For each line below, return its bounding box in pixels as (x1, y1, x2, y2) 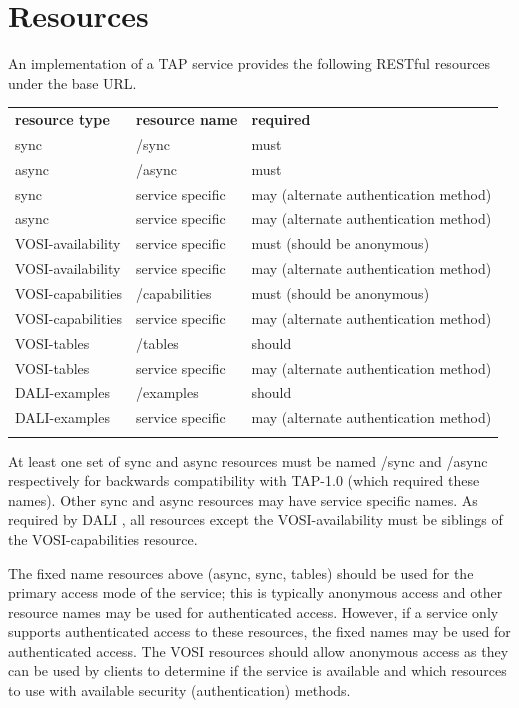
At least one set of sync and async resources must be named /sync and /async (8, 450, 488, 471)
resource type (15, 109, 110, 130)
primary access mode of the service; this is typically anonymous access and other (8, 582, 503, 603)
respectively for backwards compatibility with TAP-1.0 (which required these (8, 470, 480, 491)
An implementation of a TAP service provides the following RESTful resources (8, 53, 491, 74)
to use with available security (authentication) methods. (8, 680, 351, 701)
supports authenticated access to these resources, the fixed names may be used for (8, 621, 511, 642)
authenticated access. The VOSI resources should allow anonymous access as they (8, 640, 509, 661)
